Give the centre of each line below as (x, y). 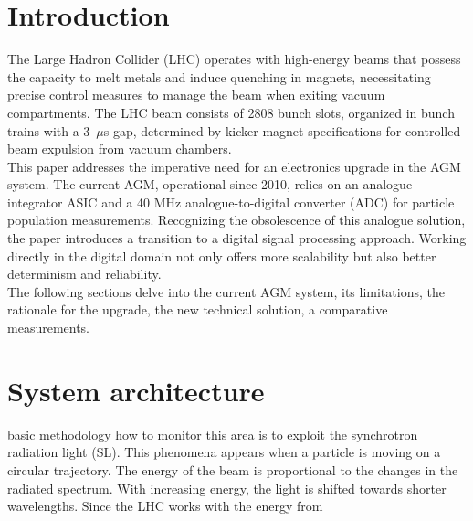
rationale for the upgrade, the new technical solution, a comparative (198, 309)
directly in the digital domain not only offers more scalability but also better (222, 255)
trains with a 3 (49, 130)
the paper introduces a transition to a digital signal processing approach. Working (237, 238)
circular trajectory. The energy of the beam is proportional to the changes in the (233, 469)
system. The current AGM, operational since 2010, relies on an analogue (210, 184)
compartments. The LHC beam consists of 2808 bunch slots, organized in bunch (231, 112)
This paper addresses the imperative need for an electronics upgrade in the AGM (234, 166)
